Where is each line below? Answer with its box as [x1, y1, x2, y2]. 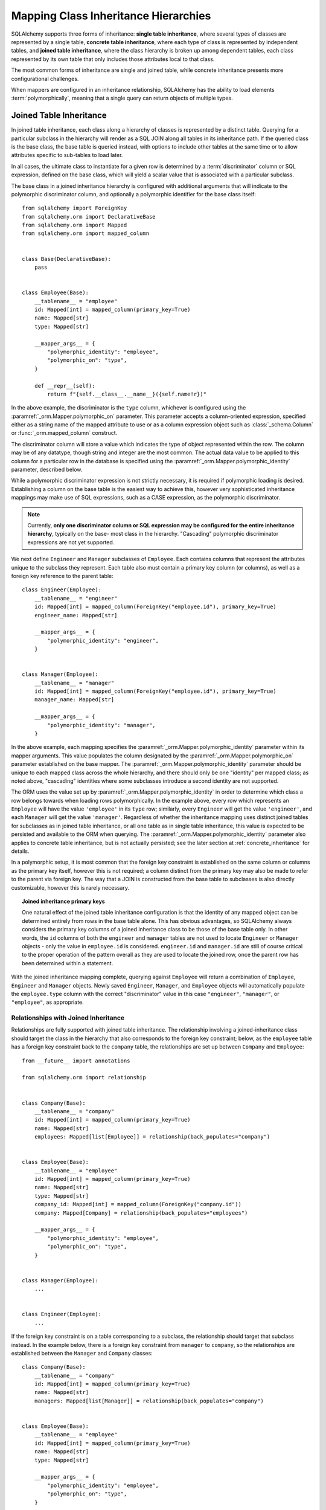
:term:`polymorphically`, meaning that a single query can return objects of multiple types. [11, 94, 233, 102]
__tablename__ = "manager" [34, 679, 115, 686]
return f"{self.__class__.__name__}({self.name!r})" [47, 390, 206, 397]
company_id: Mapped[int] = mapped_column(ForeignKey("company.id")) [34, 1201, 241, 1208]
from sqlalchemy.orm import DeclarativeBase [22, 213, 156, 220]
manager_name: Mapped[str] [34, 696, 115, 703]
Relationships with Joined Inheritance [11, 1014, 125, 1022]
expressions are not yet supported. [27, 538, 115, 546]
